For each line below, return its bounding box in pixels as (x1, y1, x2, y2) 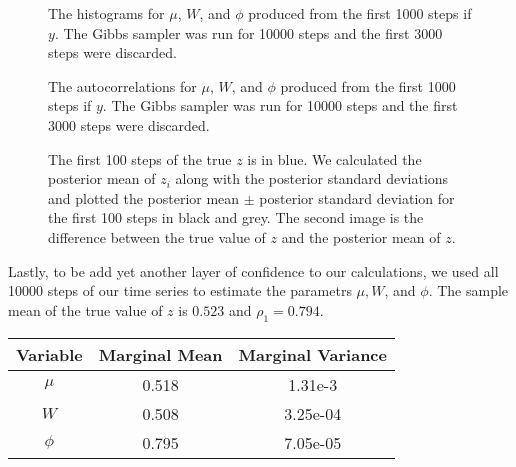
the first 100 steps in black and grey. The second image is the (48, 207, 424, 228)
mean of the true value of (8, 299, 163, 320)
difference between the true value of (48, 226, 266, 247)
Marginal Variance (238, 342, 387, 366)
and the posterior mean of (281, 226, 441, 247)
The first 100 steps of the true (48, 148, 232, 169)
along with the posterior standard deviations (175, 168, 449, 189)
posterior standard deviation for (259, 187, 455, 208)
